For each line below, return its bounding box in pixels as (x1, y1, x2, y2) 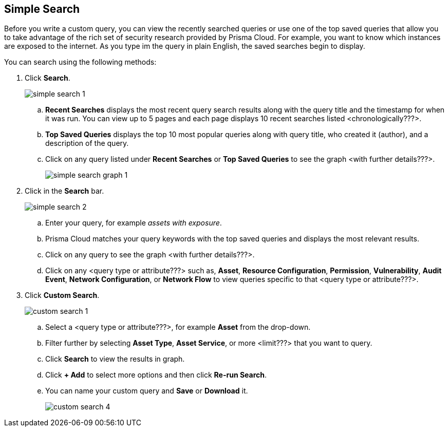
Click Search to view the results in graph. (45, 354, 185, 364)
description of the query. (45, 139, 129, 148)
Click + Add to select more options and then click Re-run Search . (45, 370, 267, 380)
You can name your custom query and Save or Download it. (45, 386, 248, 396)
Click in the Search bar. (25, 186, 104, 196)
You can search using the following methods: (4, 58, 157, 67)
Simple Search (4, 3, 80, 15)
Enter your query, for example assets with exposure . (45, 218, 222, 228)
